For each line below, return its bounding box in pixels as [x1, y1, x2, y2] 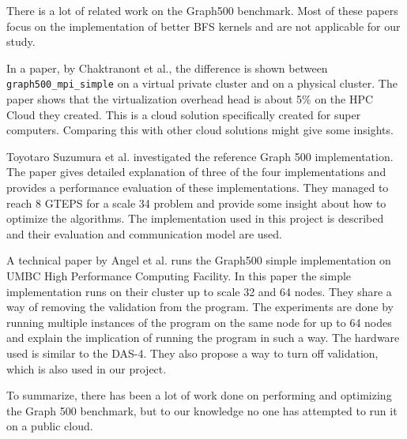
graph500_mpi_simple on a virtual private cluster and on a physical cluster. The [6, 75, 398, 92]
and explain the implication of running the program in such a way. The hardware [6, 329, 400, 346]
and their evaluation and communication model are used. [6, 225, 283, 242]
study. [6, 33, 36, 50]
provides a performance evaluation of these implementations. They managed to [6, 179, 389, 195]
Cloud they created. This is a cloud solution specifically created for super [6, 106, 361, 122]
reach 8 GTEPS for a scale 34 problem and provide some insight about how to [6, 194, 386, 211]
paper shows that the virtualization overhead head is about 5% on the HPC [6, 91, 374, 107]
